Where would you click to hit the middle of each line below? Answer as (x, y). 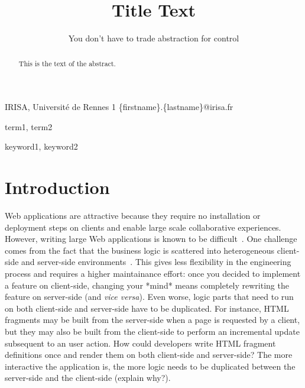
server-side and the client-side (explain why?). (88, 378)
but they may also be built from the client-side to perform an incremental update (152, 332)
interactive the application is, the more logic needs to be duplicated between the (150, 366)
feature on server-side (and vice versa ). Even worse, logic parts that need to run (149, 297)
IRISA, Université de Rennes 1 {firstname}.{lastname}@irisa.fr (119, 107)
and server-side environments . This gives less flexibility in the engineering (156, 262)
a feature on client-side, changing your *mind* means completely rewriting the (147, 285)
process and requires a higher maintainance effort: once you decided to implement (153, 274)
